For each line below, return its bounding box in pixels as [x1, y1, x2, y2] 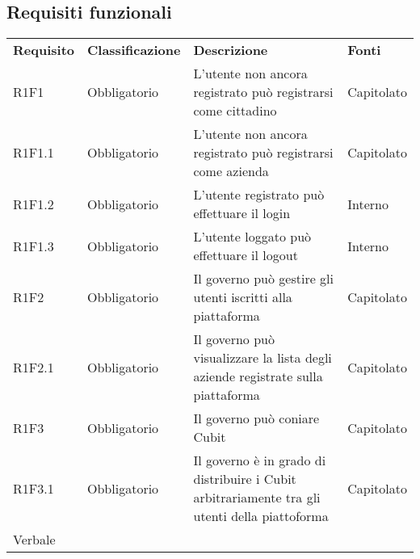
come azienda [193, 162, 269, 181]
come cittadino [193, 101, 277, 120]
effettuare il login [193, 204, 291, 223]
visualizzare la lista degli [193, 348, 332, 368]
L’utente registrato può [193, 185, 325, 204]
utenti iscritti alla [193, 288, 292, 307]
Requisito [13, 40, 75, 60]
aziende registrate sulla [193, 367, 323, 386]
